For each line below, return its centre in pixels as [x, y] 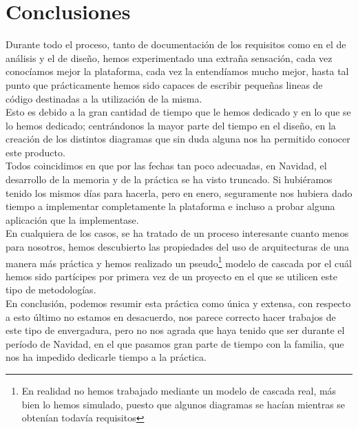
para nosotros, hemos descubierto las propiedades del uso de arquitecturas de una [178, 247]
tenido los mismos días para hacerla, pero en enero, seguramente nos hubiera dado [179, 192]
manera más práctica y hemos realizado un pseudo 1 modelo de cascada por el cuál [179, 262]
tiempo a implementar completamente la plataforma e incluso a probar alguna [170, 206]
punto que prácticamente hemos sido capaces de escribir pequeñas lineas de [164, 84]
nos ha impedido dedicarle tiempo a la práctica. [106, 357]
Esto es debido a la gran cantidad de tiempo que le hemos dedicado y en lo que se [178, 112]
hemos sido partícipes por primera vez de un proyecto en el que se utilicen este [171, 276]
